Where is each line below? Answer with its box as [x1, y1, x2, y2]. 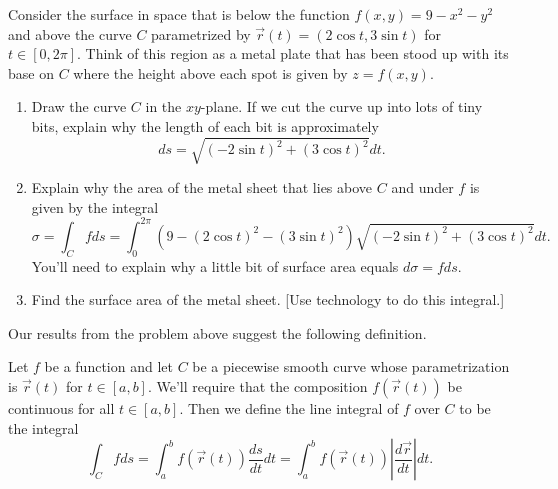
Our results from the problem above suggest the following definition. [8, 322, 427, 343]
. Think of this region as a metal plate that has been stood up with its [77, 43, 509, 64]
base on [8, 62, 54, 83]
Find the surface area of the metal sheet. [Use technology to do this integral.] [31, 289, 505, 310]
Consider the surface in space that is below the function [8, 4, 350, 24]
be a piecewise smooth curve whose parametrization [192, 356, 510, 377]
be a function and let [44, 356, 173, 377]
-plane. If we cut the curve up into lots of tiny [200, 96, 483, 117]
